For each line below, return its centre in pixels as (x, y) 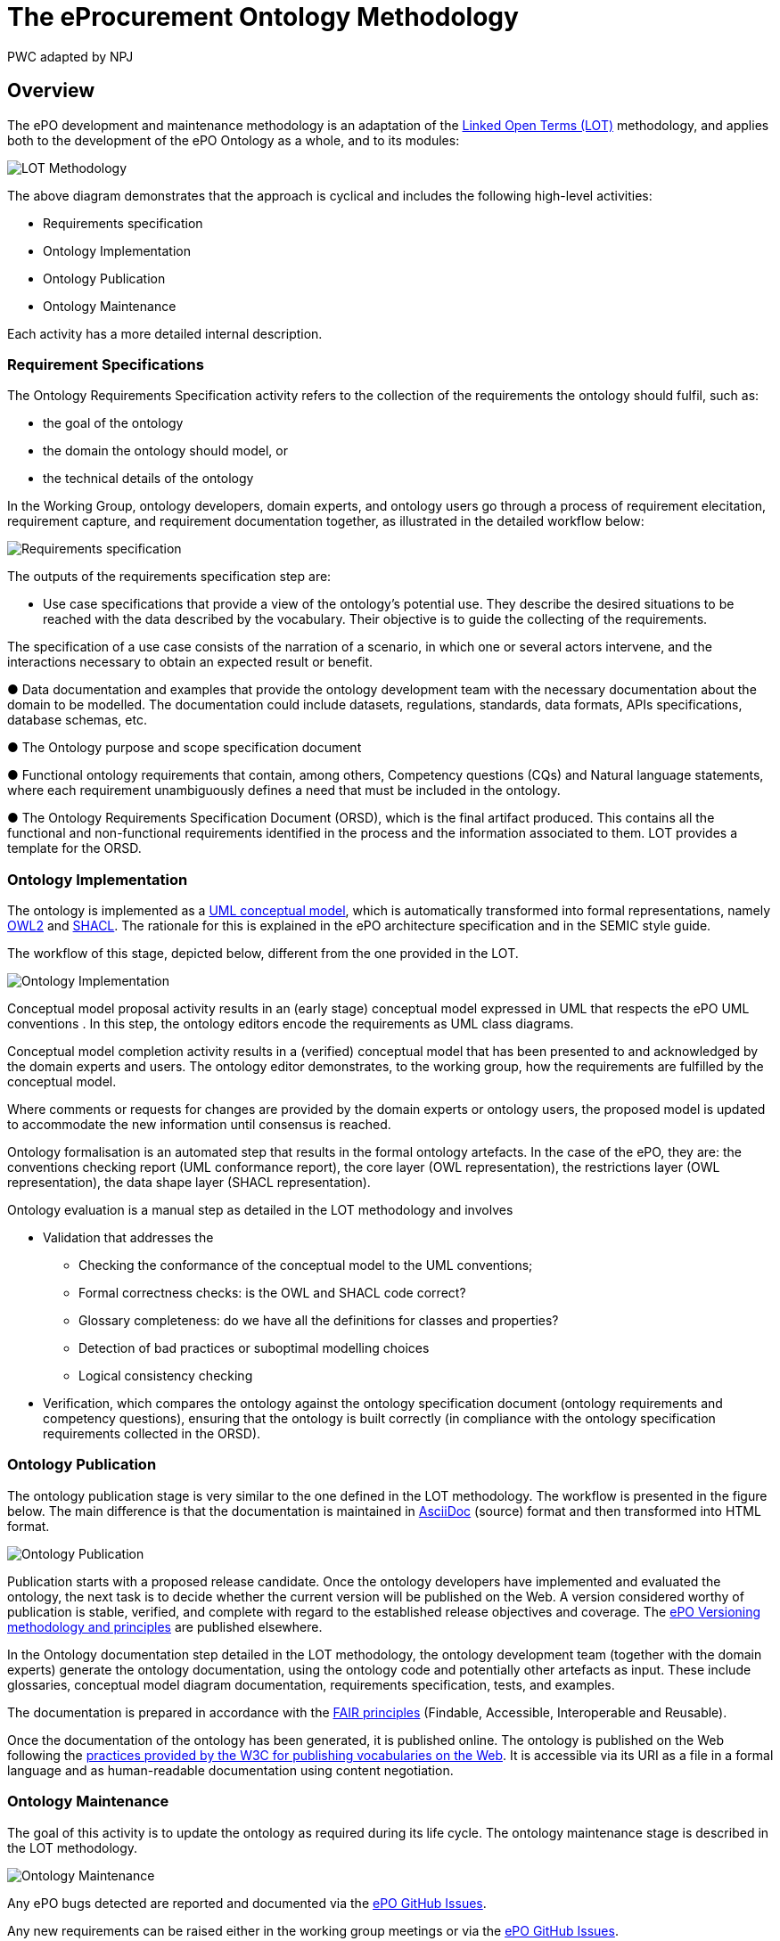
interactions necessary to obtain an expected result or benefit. (190, 662)
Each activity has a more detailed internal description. (165, 333)
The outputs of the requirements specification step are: (169, 577)
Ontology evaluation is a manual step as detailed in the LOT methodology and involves (260, 1210)
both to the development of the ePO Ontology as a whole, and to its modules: (234, 140)
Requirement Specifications (106, 364)
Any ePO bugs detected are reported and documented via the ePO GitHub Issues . (247, 1903)
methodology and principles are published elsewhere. (165, 1626)
